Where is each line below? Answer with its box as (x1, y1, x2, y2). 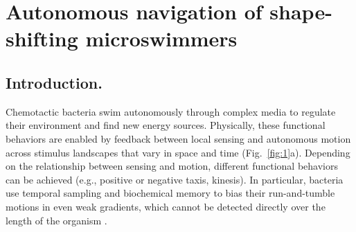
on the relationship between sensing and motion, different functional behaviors (6, 159, 338, 173)
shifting (6, 24, 78, 53)
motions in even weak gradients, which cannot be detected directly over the (6, 199, 326, 213)
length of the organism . (6, 213, 107, 227)
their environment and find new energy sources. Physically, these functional (6, 118, 326, 132)
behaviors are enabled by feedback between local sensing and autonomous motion (6, 131, 351, 145)
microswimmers (85, 24, 238, 53)
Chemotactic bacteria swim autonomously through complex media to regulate (6, 104, 336, 118)
